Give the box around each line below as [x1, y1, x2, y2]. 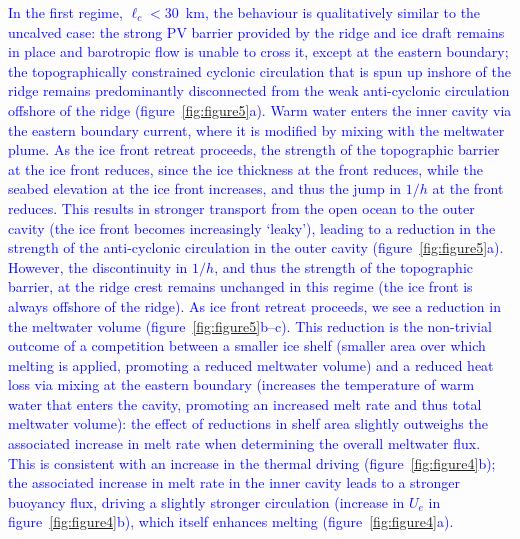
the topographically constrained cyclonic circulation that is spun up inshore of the [8, 60, 511, 81]
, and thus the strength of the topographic [214, 256, 474, 277]
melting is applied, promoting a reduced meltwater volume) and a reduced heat [8, 354, 494, 375]
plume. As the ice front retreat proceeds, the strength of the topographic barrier [8, 139, 500, 160]
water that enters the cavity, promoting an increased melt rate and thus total [8, 393, 482, 414]
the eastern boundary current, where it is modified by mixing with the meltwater [8, 119, 505, 140]
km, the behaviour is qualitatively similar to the [185, 2, 481, 22]
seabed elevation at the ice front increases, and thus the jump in [8, 178, 402, 199]
